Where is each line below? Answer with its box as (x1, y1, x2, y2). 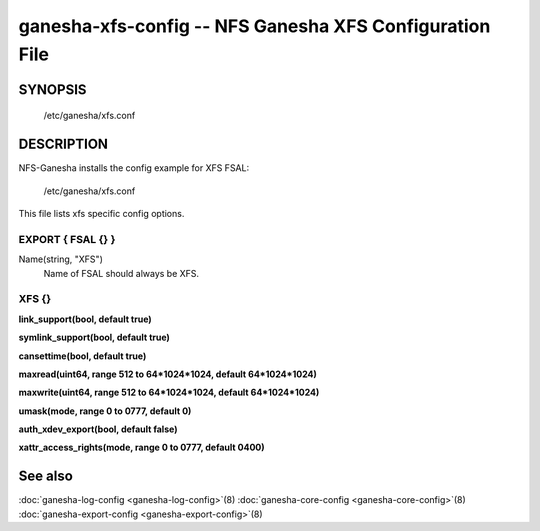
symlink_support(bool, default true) (18, 331, 170, 344)
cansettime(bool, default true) (18, 350, 147, 362)
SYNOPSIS (18, 81, 87, 98)
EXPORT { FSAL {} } (18, 232, 116, 246)
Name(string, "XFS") (18, 253, 104, 265)
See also (18, 468, 74, 485)
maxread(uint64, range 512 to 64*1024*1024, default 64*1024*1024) (18, 368, 317, 380)
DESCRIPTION (18, 136, 109, 153)
